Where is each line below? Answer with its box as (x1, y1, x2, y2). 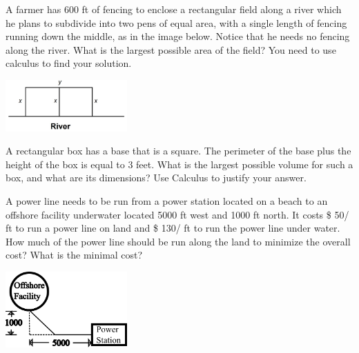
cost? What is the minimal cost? (6, 248, 143, 262)
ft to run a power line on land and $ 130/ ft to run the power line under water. (6, 221, 340, 235)
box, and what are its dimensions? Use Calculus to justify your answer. (6, 170, 307, 185)
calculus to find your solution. (6, 56, 132, 70)
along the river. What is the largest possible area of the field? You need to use (6, 42, 336, 57)
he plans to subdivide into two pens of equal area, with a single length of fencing (6, 15, 347, 30)
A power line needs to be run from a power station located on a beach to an (6, 193, 328, 208)
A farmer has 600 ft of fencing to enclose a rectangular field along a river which (6, 2, 342, 16)
